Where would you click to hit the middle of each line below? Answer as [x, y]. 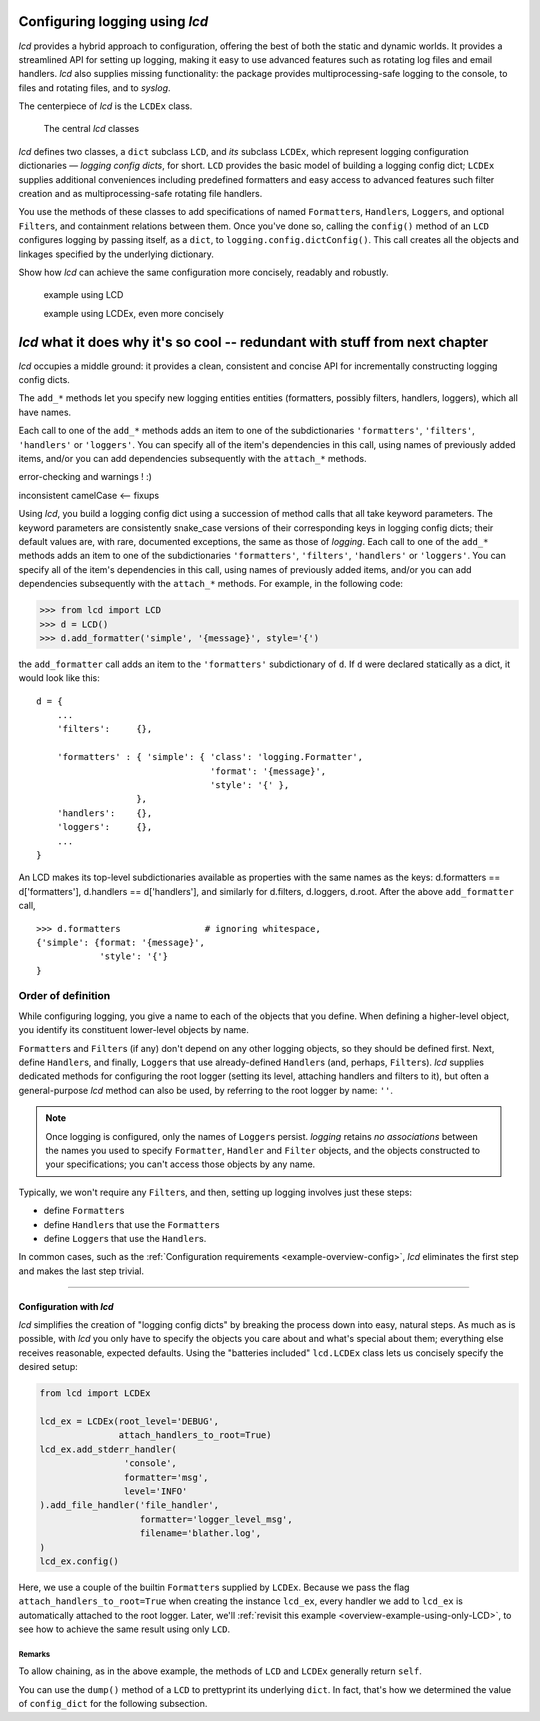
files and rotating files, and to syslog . [94, 87]
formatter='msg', [166, 1477]
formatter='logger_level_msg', [216, 1519]
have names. [45, 412]
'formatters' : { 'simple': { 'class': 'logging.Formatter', [210, 757]
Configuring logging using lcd [113, 21]
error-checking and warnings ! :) [85, 477]
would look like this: [59, 678]
